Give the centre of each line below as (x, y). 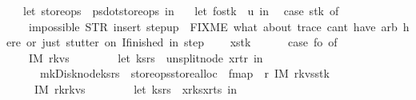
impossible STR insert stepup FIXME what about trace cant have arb (213, 26)
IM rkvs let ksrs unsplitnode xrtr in (146, 57)
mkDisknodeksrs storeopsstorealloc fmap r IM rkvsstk (184, 73)
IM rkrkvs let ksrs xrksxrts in (135, 88)
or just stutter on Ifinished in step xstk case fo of (182, 42)
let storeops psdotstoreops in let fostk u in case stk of (181, 10)
